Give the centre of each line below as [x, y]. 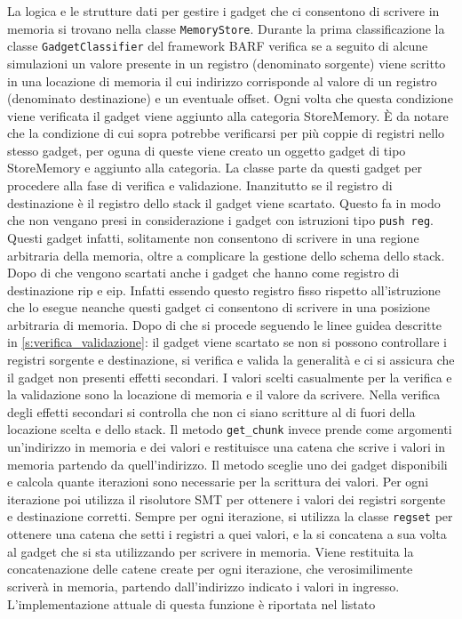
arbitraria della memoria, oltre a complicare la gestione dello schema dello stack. [226, 255]
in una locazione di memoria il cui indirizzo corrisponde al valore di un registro [222, 80]
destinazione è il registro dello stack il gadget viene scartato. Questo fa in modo [224, 202]
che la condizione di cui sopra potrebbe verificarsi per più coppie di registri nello [226, 133]
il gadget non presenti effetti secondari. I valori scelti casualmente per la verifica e [230, 377]
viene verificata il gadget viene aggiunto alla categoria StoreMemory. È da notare [228, 115]
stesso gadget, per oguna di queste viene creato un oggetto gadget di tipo [207, 150]
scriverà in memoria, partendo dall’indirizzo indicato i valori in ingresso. [203, 586]
